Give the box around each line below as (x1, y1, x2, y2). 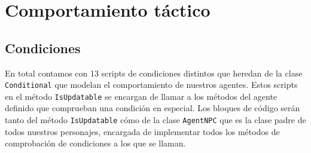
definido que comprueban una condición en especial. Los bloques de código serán (5, 102, 300, 114)
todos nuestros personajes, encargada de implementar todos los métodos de (5, 125, 280, 137)
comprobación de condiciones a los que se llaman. (5, 137, 186, 149)
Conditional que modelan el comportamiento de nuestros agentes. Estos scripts (5, 78, 298, 91)
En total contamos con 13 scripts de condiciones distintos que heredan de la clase (5, 66, 303, 79)
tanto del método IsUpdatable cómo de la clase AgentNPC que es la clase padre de (5, 114, 306, 126)
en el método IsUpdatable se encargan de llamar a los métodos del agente (5, 90, 278, 102)
